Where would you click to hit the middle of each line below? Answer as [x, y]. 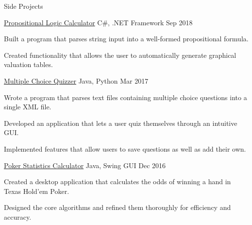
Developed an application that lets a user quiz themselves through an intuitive [121, 123]
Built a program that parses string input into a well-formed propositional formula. [126, 39]
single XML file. [28, 107]
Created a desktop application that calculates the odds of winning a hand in [118, 182]
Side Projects [24, 6]
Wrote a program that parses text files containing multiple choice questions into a [126, 97]
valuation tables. [28, 64]
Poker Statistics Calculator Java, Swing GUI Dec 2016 [85, 165]
